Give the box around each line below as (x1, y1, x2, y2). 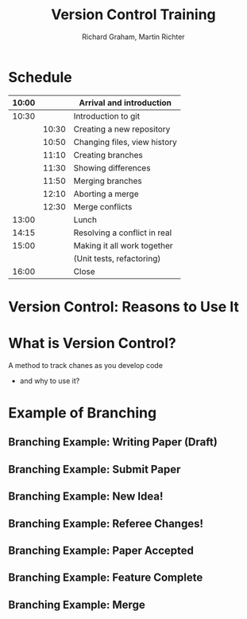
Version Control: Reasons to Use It (8, 297, 240, 315)
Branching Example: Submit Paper (8, 462, 181, 476)
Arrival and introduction (79, 97, 172, 108)
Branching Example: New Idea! (8, 490, 164, 503)
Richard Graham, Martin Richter (82, 32, 185, 41)
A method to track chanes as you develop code (8, 360, 163, 370)
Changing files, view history (73, 136, 177, 147)
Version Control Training (51, 6, 216, 24)
